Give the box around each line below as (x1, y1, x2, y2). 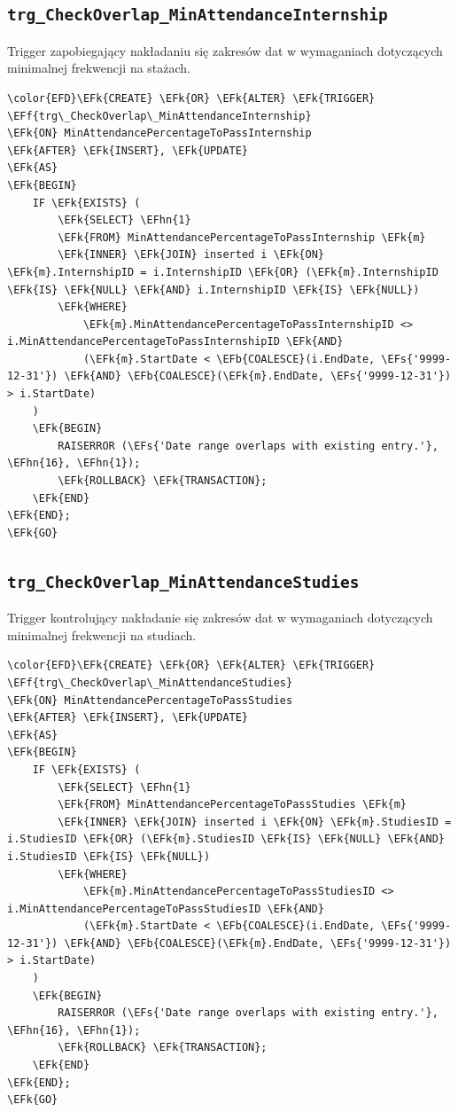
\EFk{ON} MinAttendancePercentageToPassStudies (7, 693, 293, 707)
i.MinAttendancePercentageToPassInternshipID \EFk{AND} (7, 335, 344, 348)
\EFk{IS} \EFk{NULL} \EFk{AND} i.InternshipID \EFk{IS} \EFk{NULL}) (7, 283, 420, 296)
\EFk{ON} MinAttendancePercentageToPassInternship (7, 127, 312, 140)
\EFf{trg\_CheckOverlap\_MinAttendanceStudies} (7, 676, 293, 689)
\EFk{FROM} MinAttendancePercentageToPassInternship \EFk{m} (58, 231, 426, 244)
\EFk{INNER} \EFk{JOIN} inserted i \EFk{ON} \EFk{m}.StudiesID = (58, 815, 452, 828)
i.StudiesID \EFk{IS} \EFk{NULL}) (7, 850, 211, 863)
